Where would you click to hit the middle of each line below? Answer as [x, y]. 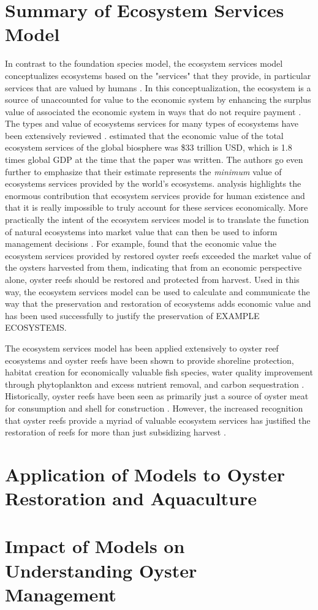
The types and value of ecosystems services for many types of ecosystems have [152, 123]
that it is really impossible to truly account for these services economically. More [157, 207]
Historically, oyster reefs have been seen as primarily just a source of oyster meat [157, 396]
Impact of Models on [95, 546]
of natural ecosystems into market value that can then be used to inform [141, 231]
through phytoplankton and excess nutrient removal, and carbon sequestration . [155, 384]
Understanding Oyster [101, 570]
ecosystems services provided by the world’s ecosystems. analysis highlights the [153, 183]
